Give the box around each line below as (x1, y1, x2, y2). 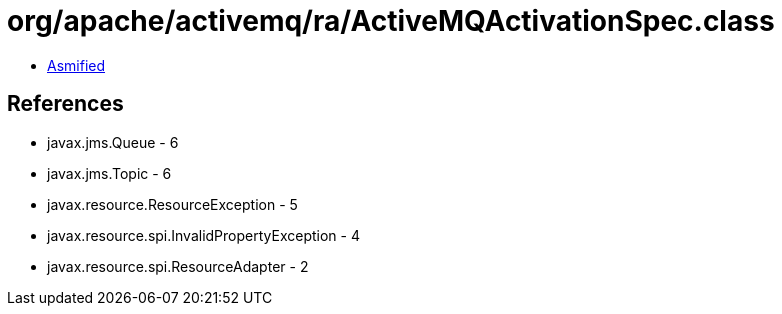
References (7, 91, 124, 117)
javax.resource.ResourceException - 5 (47, 195, 298, 213)
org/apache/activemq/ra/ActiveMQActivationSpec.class (7, 4, 775, 38)
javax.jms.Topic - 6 (47, 164, 172, 182)
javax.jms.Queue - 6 (47, 133, 179, 151)
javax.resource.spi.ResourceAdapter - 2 (47, 257, 309, 275)
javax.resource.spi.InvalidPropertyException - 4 (47, 226, 360, 244)
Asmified (47, 56, 106, 74)
